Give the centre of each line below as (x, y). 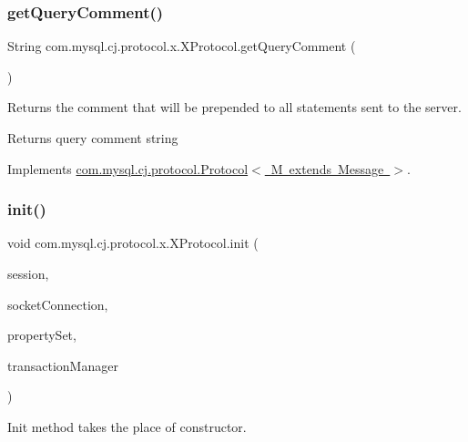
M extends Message (327, 168)
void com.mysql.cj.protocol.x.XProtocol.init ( (133, 243)
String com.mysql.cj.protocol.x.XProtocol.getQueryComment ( (182, 46)
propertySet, (42, 335)
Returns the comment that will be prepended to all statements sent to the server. (234, 107)
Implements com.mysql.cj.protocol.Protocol (128, 168)
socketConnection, (58, 304)
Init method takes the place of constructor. (127, 426)
